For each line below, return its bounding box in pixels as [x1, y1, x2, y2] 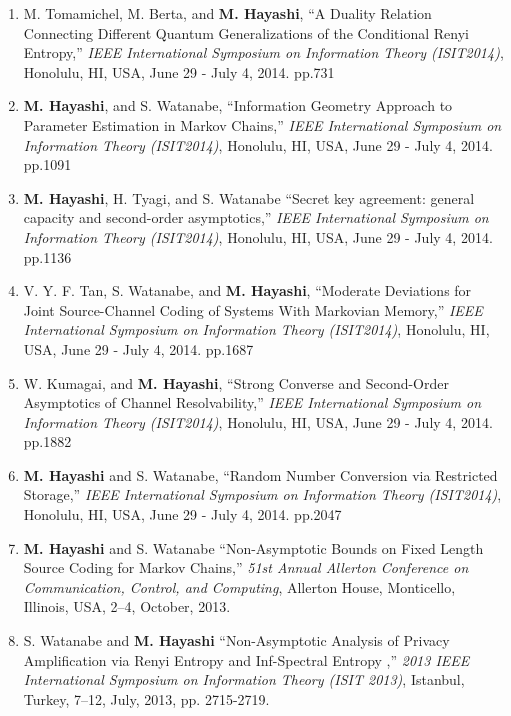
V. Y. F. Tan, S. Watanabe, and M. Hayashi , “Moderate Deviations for [23, 280, 472, 301]
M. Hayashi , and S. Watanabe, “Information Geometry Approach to [23, 95, 453, 116]
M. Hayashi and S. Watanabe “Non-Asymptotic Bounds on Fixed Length [23, 537, 484, 558]
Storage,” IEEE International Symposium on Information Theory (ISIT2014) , [23, 484, 502, 505]
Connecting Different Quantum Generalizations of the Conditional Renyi [23, 22, 469, 43]
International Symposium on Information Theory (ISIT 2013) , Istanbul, [23, 669, 465, 690]
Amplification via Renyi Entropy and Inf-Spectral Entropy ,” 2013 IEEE [23, 649, 470, 670]
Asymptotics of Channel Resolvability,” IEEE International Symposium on [23, 392, 482, 413]
